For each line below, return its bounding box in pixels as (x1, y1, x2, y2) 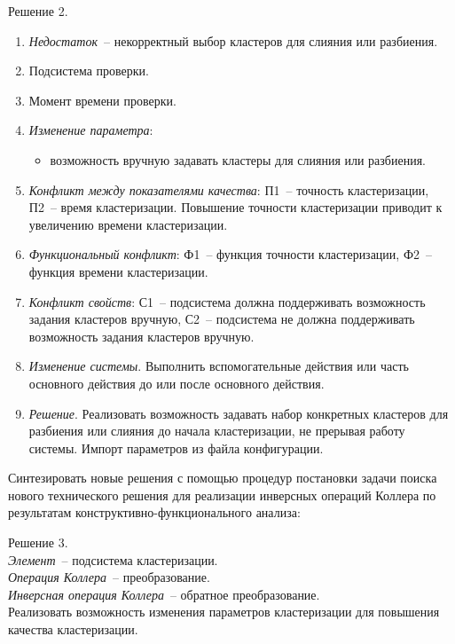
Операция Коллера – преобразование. (8, 568, 210, 586)
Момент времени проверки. (28, 90, 177, 109)
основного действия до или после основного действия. (28, 373, 325, 392)
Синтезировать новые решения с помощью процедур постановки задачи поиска (8, 468, 437, 487)
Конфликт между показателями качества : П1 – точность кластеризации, (28, 180, 429, 199)
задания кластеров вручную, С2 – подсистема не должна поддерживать (28, 310, 415, 328)
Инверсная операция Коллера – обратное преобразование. (8, 585, 320, 603)
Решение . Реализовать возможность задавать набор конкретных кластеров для (28, 404, 449, 422)
